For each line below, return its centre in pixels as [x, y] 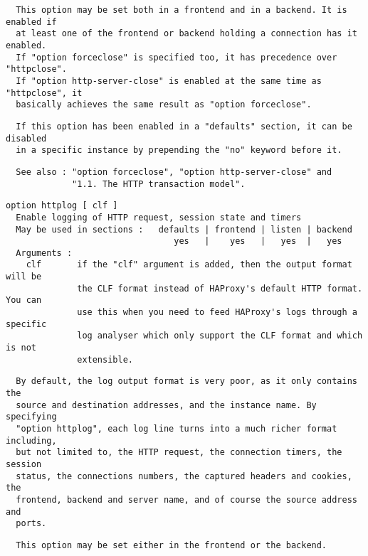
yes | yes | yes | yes [258, 241]
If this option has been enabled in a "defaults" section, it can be [184, 126]
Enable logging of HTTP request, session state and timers [159, 217]
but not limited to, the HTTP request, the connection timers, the [179, 453]
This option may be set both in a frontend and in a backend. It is [182, 10]
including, [31, 440]
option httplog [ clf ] [62, 206]
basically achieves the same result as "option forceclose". [164, 105]
